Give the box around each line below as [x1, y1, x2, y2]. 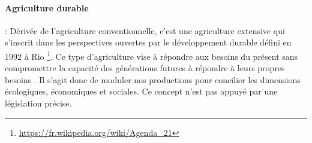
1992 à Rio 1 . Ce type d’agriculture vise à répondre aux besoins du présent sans [5, 48, 298, 62]
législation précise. [5, 97, 72, 109]
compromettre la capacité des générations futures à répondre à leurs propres [5, 62, 285, 74]
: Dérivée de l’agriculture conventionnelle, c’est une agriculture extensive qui [5, 24, 285, 36]
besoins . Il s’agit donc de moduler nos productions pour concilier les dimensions [5, 73, 301, 86]
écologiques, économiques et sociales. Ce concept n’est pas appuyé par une [5, 85, 278, 98]
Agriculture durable [5, 1, 89, 14]
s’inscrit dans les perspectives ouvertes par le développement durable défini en [5, 36, 292, 48]
